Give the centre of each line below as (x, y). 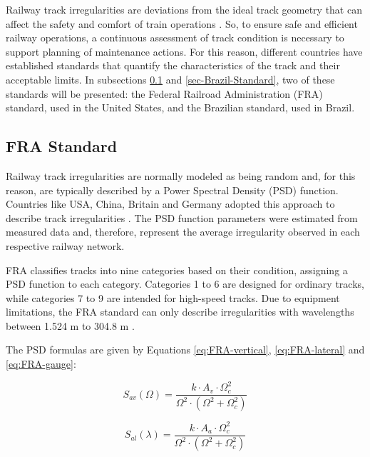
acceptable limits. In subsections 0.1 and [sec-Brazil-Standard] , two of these (170, 79)
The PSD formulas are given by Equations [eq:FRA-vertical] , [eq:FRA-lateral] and (185, 350)
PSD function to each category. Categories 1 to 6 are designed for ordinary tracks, (185, 284)
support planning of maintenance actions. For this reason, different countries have (184, 51)
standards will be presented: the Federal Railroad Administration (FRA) (164, 93)
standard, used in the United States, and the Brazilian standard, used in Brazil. (180, 107)
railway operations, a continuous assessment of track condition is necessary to (175, 37)
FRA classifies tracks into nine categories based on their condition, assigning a (177, 270)
